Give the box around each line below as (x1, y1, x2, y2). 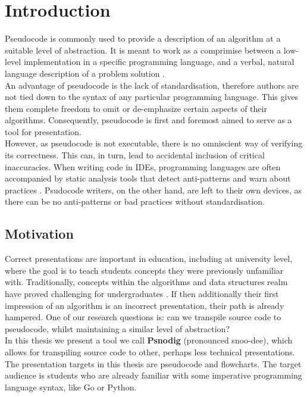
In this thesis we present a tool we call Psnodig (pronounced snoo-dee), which (5, 334, 293, 346)
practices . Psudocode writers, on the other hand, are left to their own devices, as (5, 183, 302, 196)
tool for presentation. (5, 125, 82, 137)
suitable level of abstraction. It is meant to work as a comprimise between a (5, 43, 281, 56)
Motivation (5, 224, 74, 243)
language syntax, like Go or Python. (5, 380, 137, 393)
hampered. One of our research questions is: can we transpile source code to (5, 311, 281, 323)
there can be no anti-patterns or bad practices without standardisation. (5, 195, 265, 208)
